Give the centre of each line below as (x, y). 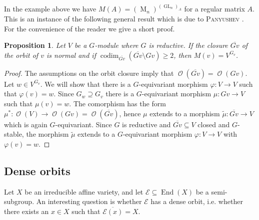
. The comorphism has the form (117, 103)
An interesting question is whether (89, 201)
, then (182, 55)
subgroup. (19, 201)
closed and (214, 124)
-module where (116, 45)
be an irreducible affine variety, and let (84, 191)
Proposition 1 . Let (35, 45)
